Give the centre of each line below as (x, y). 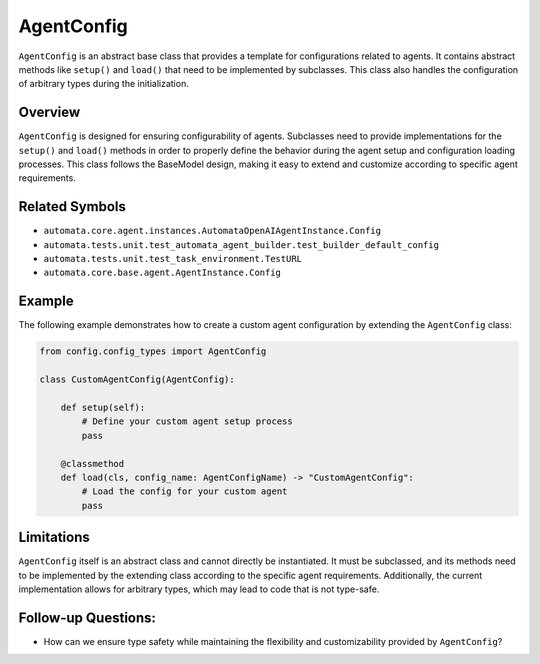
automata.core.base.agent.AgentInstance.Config (162, 273)
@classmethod (92, 463)
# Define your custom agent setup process (187, 421)
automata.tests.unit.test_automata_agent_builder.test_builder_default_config (241, 244)
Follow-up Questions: (87, 617)
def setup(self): (103, 407)
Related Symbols (72, 206)
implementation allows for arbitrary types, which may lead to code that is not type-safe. (199, 589)
